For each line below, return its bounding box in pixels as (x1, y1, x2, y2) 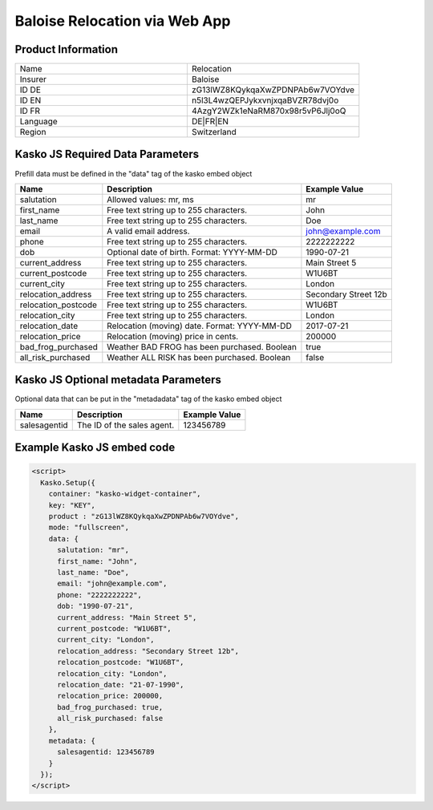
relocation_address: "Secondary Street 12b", (57, 646, 240, 655)
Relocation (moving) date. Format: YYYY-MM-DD (107, 320, 292, 331)
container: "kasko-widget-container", (48, 489, 201, 499)
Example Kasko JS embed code (14, 441, 176, 455)
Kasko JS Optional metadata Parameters (14, 373, 222, 387)
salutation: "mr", (57, 545, 130, 555)
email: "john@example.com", (57, 579, 168, 589)
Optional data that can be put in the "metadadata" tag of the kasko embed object (14, 394, 282, 404)
